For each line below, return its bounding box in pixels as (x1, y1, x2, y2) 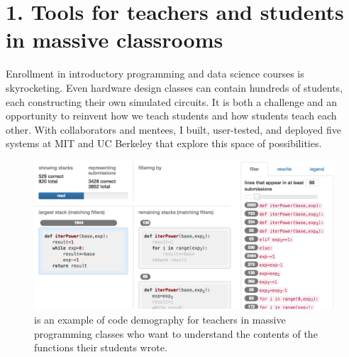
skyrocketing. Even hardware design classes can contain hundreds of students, (6, 80, 343, 95)
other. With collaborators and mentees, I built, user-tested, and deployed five (6, 122, 341, 137)
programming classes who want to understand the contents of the (34, 326, 318, 341)
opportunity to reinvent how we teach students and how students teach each (6, 108, 337, 123)
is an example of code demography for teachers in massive (34, 311, 286, 326)
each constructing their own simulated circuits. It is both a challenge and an (6, 94, 338, 109)
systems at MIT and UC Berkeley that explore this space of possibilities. (6, 136, 322, 151)
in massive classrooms (6, 25, 223, 54)
